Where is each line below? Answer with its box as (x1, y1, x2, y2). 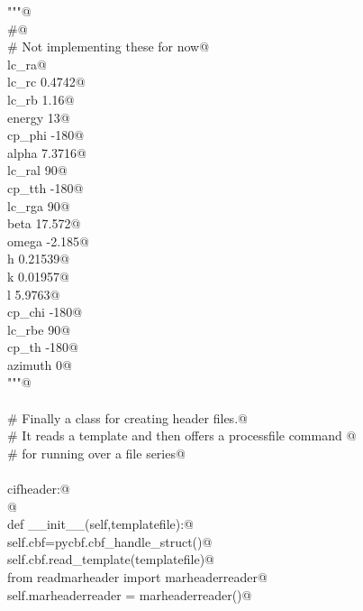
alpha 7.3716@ (7, 143, 86, 162)
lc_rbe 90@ (7, 319, 71, 338)
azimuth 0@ (7, 355, 72, 374)
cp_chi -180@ (7, 302, 83, 321)
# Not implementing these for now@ (7, 37, 210, 56)
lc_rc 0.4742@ (7, 72, 86, 91)
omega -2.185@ (7, 231, 89, 250)
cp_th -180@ (7, 338, 78, 356)
